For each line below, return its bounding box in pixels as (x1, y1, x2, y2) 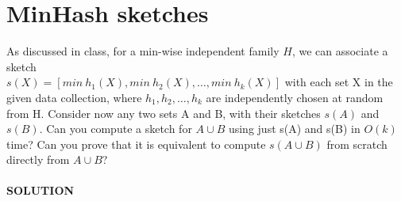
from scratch (326, 135, 388, 152)
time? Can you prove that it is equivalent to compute (6, 135, 266, 152)
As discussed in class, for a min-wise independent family (6, 43, 280, 59)
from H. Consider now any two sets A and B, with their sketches (6, 104, 321, 121)
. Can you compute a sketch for (39, 120, 192, 137)
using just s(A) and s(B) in (228, 120, 361, 137)
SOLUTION (6, 182, 75, 199)
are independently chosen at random (206, 89, 384, 105)
